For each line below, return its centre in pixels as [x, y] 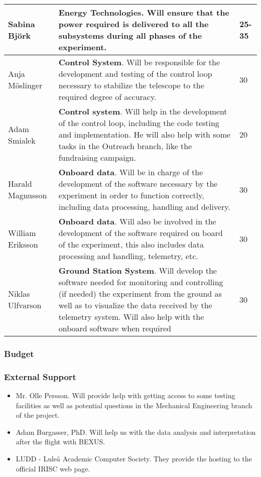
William [22, 233]
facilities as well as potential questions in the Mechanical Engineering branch [134, 405]
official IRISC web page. [53, 468]
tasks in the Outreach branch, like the [125, 146]
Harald [20, 184]
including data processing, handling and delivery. [144, 207]
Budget [19, 353]
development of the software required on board [141, 233]
